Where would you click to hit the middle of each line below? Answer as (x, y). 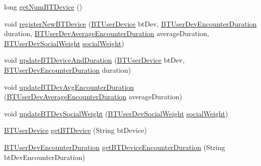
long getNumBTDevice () (43, 7)
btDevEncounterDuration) (45, 157)
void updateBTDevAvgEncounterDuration (69, 87)
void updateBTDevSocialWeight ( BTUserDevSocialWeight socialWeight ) (116, 113)
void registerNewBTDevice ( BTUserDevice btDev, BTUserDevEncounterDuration (130, 23)
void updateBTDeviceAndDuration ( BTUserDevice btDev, (95, 60)
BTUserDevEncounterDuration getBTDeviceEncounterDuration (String (115, 147)
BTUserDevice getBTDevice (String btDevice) (75, 130)
